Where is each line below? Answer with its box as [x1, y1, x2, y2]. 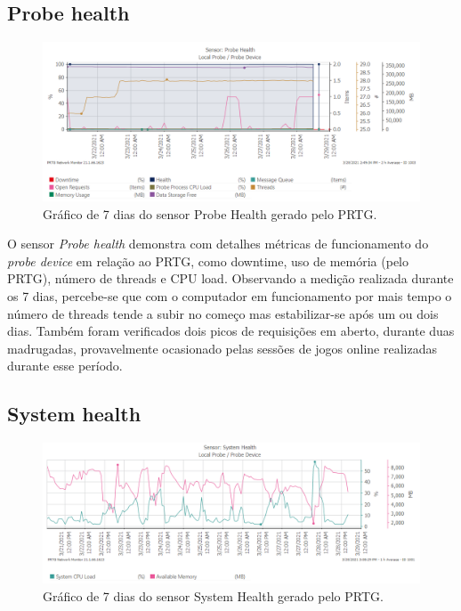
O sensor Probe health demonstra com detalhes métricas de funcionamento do [7, 234, 429, 253]
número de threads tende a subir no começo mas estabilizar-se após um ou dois [7, 304, 439, 322]
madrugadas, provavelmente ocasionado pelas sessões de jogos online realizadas [7, 338, 437, 357]
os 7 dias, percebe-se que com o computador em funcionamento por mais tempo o [7, 287, 452, 305]
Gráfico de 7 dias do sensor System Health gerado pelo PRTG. [43, 586, 384, 605]
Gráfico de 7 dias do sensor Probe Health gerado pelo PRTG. [43, 204, 377, 223]
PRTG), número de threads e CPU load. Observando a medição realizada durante [7, 269, 454, 288]
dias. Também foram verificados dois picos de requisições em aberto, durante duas [7, 322, 455, 340]
